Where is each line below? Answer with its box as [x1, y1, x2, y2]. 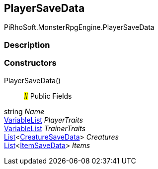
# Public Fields [24, 91, 72, 100]
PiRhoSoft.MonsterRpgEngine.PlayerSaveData [4, 23, 155, 32]
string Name [4, 107, 45, 116]
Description [4, 39, 50, 50]
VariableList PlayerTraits [4, 115, 83, 124]
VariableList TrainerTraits [4, 124, 86, 133]
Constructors [4, 58, 57, 68]
